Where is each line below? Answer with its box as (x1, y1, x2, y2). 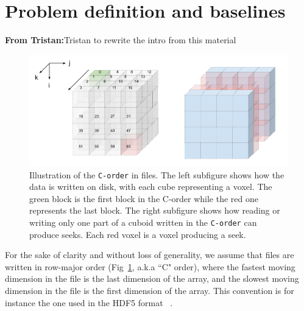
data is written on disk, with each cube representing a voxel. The (29, 180, 272, 193)
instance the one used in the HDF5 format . (5, 296, 173, 309)
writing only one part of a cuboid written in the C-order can (29, 215, 257, 228)
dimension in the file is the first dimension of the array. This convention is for (5, 284, 294, 296)
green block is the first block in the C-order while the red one (29, 192, 258, 204)
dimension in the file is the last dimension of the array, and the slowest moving (5, 272, 299, 285)
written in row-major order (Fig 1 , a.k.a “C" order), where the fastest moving (5, 260, 295, 273)
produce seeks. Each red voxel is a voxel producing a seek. (29, 228, 246, 240)
